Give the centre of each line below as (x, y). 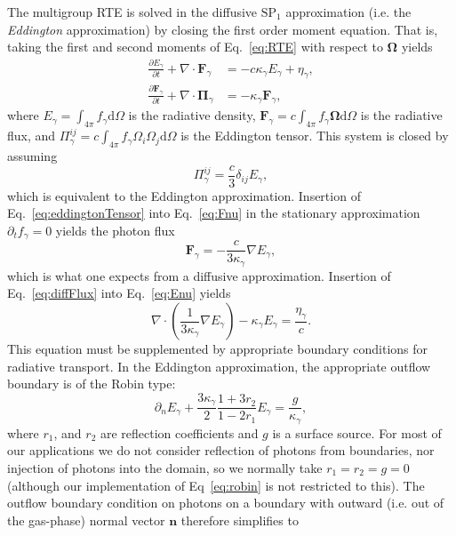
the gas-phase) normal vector (86, 520)
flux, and (32, 136)
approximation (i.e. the (348, 12)
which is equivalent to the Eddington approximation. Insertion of (184, 195)
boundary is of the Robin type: (92, 384)
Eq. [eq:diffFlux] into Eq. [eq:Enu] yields (119, 293)
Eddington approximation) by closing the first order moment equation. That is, (223, 29)
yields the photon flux (115, 230)
